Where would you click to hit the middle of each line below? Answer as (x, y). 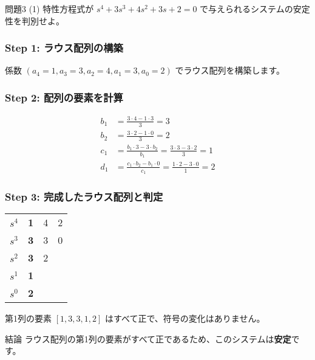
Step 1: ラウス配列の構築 (64, 48)
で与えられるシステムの (246, 9)
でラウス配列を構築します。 (230, 70)
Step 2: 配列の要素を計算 (64, 97)
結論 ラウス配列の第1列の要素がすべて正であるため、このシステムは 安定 (148, 338)
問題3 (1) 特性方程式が (49, 9)
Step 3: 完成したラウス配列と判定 (84, 196)
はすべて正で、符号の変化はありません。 (185, 318)
